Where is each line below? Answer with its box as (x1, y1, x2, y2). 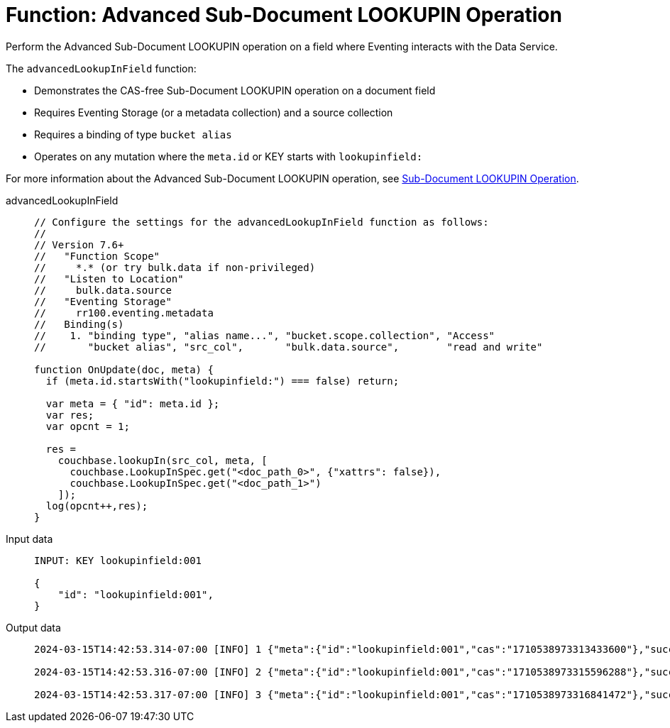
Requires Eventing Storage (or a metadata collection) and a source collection (34, 106, 393, 118)
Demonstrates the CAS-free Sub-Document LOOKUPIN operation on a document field (34, 84, 436, 96)
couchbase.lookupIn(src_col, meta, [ (57, 454, 268, 466)
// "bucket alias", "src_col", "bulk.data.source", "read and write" (34, 341, 543, 353)
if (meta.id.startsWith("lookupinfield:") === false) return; (45, 375, 400, 387)
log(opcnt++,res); (45, 500, 148, 512)
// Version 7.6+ (34, 238, 124, 250)
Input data (6, 532, 53, 545)
